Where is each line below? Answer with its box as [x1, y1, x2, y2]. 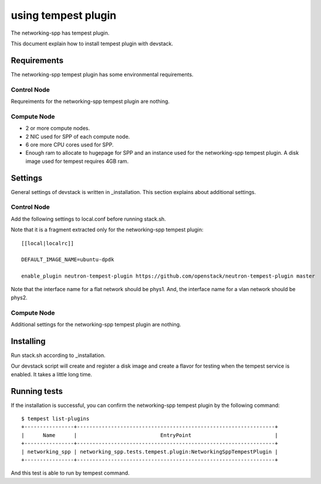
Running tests [11, 386, 63, 396]
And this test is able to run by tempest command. [11, 469, 130, 476]
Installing [11, 336, 46, 346]
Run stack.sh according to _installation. [11, 352, 106, 359]
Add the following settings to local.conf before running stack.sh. [11, 215, 167, 222]
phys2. [11, 294, 28, 301]
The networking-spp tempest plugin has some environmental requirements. [11, 71, 194, 78]
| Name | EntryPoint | [21, 432, 278, 438]
